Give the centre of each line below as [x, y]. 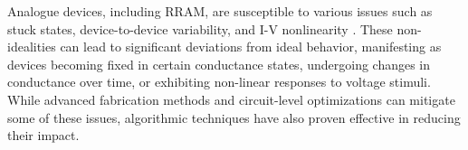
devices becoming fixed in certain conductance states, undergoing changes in [219, 64]
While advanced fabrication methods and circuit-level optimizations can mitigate [231, 99]
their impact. [43, 135]
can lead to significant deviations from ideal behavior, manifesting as [251, 47]
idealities [32, 47]
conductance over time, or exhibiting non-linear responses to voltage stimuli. [219, 82]
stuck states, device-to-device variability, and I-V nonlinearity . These [200, 28]
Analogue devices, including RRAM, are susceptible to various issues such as [220, 11]
